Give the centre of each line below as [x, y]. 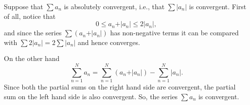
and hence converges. [109, 42]
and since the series [33, 33]
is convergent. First [218, 6]
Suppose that [24, 6]
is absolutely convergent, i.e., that [114, 6]
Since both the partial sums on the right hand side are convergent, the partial [120, 87]
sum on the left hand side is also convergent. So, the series [91, 96]
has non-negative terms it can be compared [174, 33]
